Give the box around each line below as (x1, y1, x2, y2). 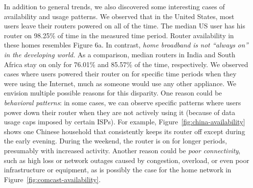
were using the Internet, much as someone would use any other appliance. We (4, 78, 236, 88)
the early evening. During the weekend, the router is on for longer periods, (4, 136, 227, 146)
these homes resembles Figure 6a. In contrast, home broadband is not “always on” (4, 40, 249, 50)
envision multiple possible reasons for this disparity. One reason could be (4, 88, 222, 98)
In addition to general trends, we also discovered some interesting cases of (4, 1, 225, 11)
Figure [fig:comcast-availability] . (4, 174, 101, 184)
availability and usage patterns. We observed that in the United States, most (4, 11, 234, 21)
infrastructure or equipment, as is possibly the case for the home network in (4, 164, 231, 175)
